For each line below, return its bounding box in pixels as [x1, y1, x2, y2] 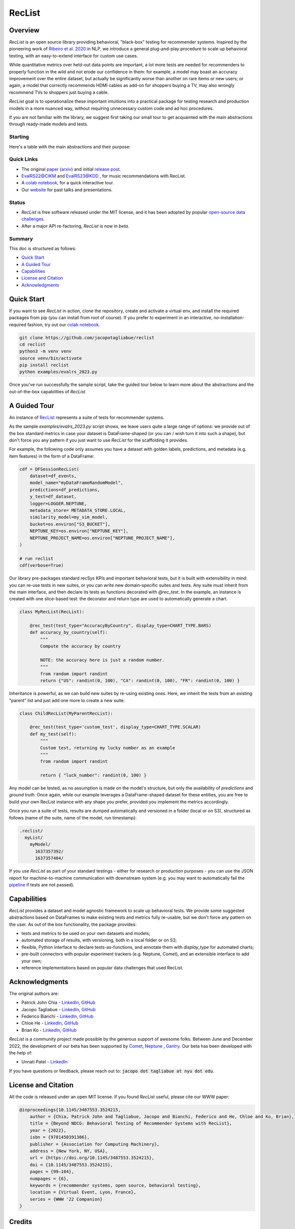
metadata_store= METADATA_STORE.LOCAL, [29, 508, 126, 513]
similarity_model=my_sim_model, [29, 514, 108, 520]
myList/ [25, 835, 43, 840]
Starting [9, 133, 29, 140]
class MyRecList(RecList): [19, 609, 85, 614]
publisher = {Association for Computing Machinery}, [29, 1141, 160, 1147]
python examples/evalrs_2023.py [19, 369, 98, 375]
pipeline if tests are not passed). [9, 881, 75, 887]
